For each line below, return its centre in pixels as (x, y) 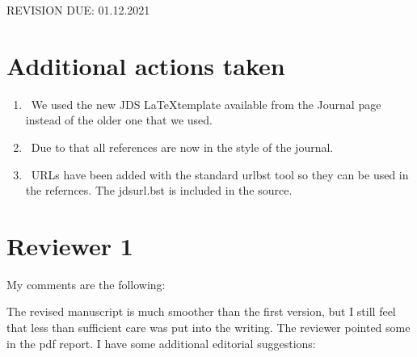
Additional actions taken (146, 65)
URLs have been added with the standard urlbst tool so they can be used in (220, 174)
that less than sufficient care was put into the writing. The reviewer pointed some (208, 327)
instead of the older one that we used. (119, 120)
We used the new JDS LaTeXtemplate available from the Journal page (206, 104)
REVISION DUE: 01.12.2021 (78, 10)
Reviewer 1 (70, 245)
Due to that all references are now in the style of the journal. (182, 147)
